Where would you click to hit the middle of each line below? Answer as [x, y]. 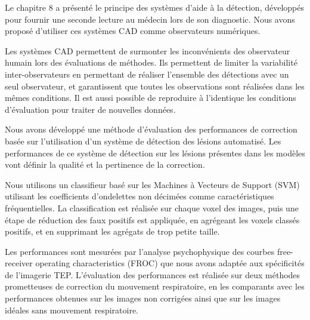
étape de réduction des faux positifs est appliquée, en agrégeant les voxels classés [152, 219]
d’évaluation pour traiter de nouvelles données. [90, 109]
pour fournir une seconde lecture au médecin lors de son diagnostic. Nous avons [150, 19]
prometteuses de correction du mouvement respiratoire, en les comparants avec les [155, 286]
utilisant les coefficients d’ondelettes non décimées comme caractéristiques [139, 196]
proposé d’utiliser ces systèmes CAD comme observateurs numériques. [133, 31]
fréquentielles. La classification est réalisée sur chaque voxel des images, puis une [152, 207]
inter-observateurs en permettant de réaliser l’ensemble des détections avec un [147, 74]
